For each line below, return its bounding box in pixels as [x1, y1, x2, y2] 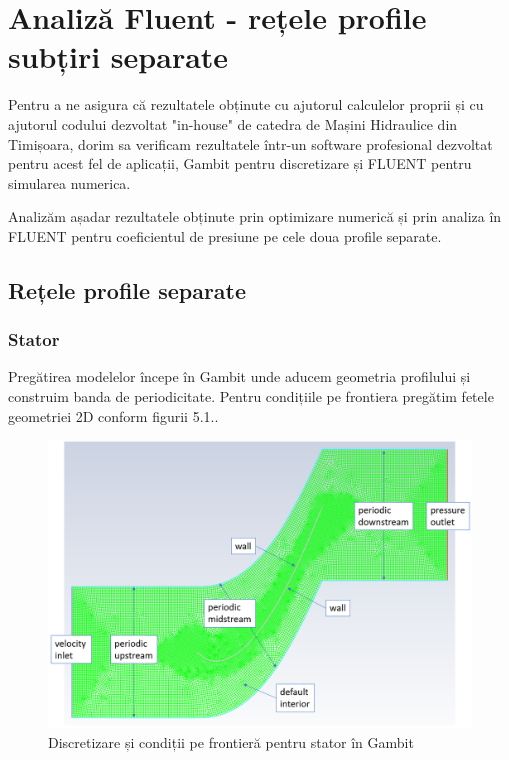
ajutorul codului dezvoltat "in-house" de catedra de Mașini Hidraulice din [8, 113, 458, 134]
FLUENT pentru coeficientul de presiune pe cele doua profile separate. [8, 225, 442, 246]
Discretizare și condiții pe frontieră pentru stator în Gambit [48, 732, 414, 753]
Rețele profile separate [8, 274, 247, 305]
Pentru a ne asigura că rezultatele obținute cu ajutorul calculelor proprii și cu [8, 94, 484, 115]
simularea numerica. [8, 172, 131, 193]
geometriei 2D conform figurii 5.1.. [8, 405, 219, 426]
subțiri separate [8, 36, 229, 77]
